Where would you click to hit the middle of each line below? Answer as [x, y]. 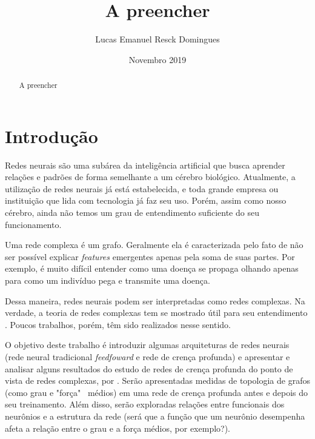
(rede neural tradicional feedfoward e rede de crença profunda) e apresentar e [148, 357]
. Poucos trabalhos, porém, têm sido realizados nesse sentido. [118, 324]
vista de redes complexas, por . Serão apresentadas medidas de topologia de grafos [157, 380]
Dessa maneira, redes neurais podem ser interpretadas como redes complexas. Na [155, 300]
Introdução [51, 136]
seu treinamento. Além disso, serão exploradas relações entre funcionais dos [145, 404]
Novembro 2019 [157, 59]
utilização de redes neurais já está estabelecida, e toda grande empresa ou [142, 188]
